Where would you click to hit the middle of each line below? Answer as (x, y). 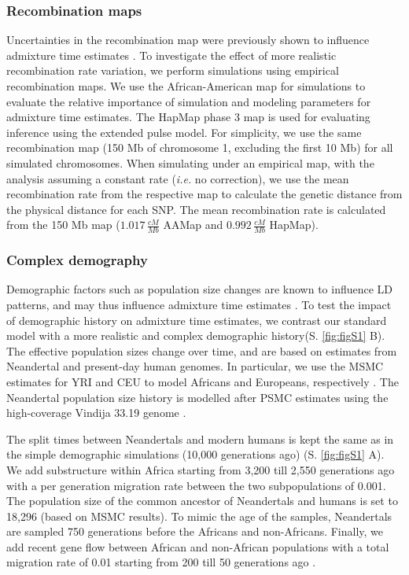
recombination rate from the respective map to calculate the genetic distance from (204, 194)
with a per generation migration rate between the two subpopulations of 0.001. (196, 485)
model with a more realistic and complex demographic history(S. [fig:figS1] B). (196, 335)
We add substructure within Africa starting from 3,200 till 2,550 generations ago (201, 469)
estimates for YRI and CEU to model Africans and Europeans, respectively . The (203, 381)
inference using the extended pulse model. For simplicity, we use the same (184, 132)
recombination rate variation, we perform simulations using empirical (173, 70)
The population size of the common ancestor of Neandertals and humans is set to (202, 501)
